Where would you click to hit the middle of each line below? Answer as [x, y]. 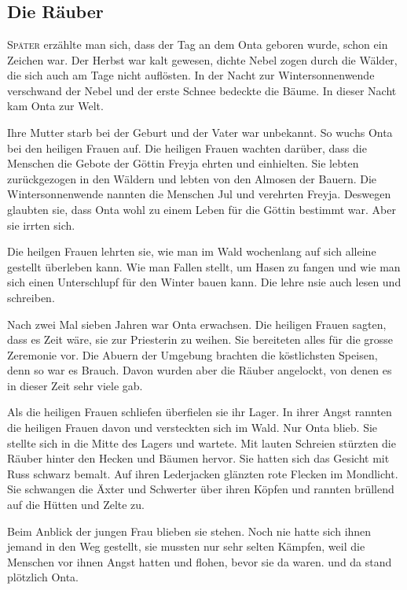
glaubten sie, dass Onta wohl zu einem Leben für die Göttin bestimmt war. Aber [202, 209]
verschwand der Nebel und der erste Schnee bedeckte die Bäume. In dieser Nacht [202, 90]
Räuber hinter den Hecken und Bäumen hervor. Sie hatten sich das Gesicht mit [198, 458]
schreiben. [31, 297]
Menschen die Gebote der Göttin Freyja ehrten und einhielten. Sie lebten [183, 163]
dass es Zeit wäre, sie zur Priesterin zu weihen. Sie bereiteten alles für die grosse [200, 339]
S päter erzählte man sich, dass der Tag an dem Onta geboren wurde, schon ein [198, 44]
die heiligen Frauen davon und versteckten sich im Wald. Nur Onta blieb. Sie [192, 428]
